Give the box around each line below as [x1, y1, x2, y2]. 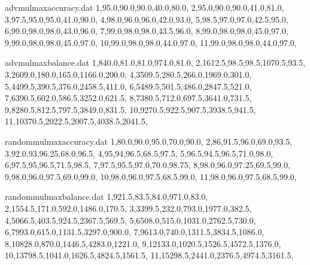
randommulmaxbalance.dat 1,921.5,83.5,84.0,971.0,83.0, [5, 190, 208, 203]
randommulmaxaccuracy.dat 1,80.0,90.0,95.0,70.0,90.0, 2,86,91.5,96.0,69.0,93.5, [5, 135, 293, 147]
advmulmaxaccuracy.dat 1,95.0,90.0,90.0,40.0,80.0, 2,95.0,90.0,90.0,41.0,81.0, [5, 1, 284, 13]
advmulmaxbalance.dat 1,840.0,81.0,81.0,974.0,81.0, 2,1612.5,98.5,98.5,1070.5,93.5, [5, 56, 306, 69]
